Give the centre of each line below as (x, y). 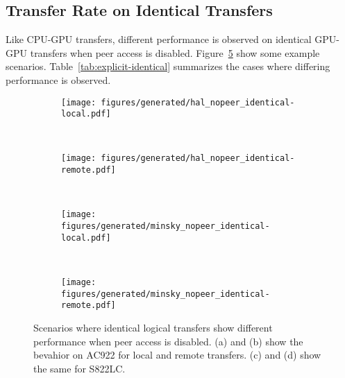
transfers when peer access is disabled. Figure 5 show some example (175, 52)
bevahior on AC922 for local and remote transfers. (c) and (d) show (177, 355)
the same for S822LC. (79, 368)
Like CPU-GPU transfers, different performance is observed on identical (159, 39)
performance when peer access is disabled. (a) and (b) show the (168, 341)
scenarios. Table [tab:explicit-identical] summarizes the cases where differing (168, 66)
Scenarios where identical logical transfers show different (153, 327)
